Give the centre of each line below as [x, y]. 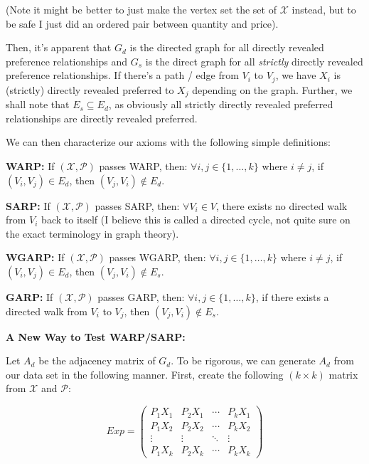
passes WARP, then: [143, 166]
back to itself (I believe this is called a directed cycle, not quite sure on [196, 220]
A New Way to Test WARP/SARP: [96, 336]
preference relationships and [67, 61]
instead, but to [324, 9]
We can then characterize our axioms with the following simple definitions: [168, 142]
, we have [296, 75]
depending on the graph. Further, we [272, 89]
